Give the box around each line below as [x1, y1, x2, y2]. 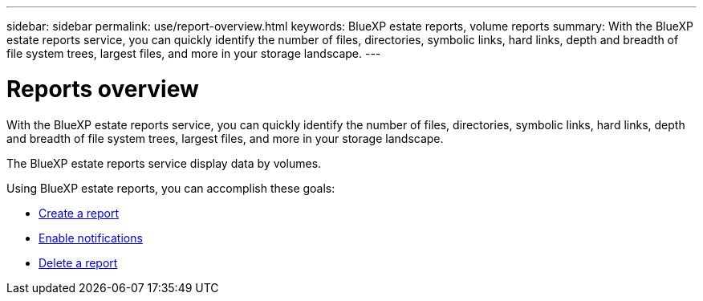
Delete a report [39, 255, 118, 270]
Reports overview [6, 75, 199, 103]
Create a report [39, 205, 120, 220]
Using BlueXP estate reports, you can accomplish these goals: [6, 181, 335, 195]
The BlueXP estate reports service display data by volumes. [6, 156, 322, 170]
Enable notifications [39, 230, 143, 245]
